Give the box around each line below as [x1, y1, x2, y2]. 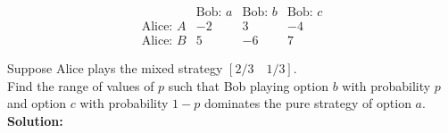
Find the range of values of [7, 76, 154, 95]
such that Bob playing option [168, 76, 328, 95]
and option [7, 94, 67, 112]
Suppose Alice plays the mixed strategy [7, 59, 223, 78]
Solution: [7, 111, 63, 129]
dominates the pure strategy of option [203, 94, 411, 112]
